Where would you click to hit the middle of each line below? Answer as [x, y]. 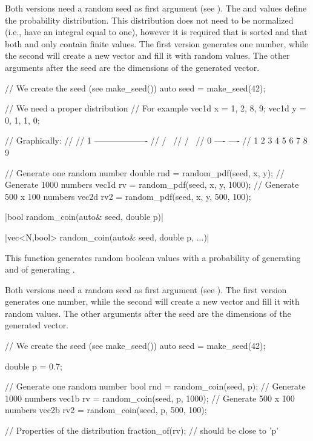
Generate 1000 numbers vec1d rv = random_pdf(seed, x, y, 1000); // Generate [152, 184]
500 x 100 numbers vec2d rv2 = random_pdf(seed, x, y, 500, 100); [128, 196]
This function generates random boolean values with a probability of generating [153, 257]
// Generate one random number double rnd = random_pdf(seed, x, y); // [145, 172]
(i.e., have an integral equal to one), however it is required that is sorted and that [156, 32]
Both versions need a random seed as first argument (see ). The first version [146, 289]
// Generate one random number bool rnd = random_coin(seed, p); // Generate [155, 386]
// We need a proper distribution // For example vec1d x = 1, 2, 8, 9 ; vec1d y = [156, 108]
